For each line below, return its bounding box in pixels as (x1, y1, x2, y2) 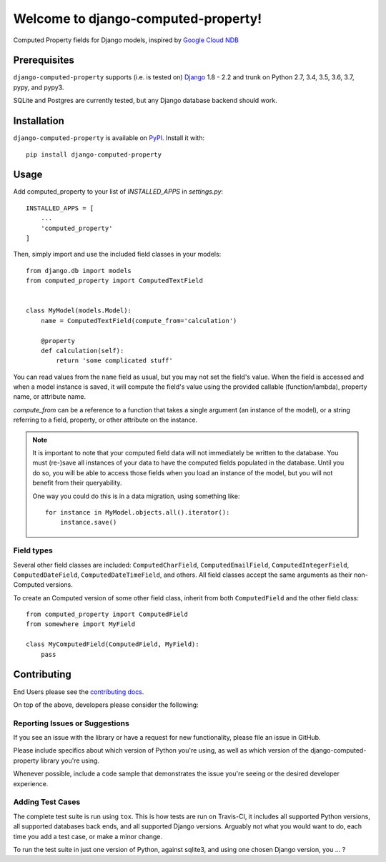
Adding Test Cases (13, 797, 81, 807)
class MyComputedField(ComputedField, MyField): (26, 640, 199, 648)
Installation (13, 115, 64, 127)
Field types (13, 545, 53, 555)
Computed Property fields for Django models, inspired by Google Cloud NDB (13, 36, 239, 44)
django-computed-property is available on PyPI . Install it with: (13, 134, 205, 142)
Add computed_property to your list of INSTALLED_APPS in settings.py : (13, 187, 224, 196)
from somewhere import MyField (26, 620, 136, 628)
